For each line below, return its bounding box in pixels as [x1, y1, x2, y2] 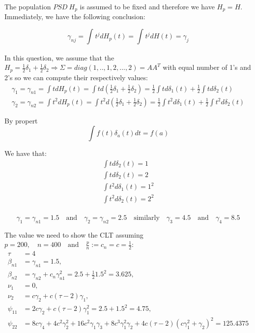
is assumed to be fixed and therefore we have [80, 1, 215, 11]
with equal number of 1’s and [163, 62, 251, 72]
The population [4, 1, 51, 11]
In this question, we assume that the [4, 52, 114, 62]
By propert [4, 115, 38, 125]
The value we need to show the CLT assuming [4, 229, 143, 240]
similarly [134, 214, 160, 221]
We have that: [4, 148, 47, 158]
